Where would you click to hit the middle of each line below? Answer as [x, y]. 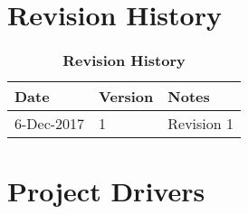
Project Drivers [106, 191]
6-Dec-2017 [50, 124]
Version [126, 97]
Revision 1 [201, 124]
